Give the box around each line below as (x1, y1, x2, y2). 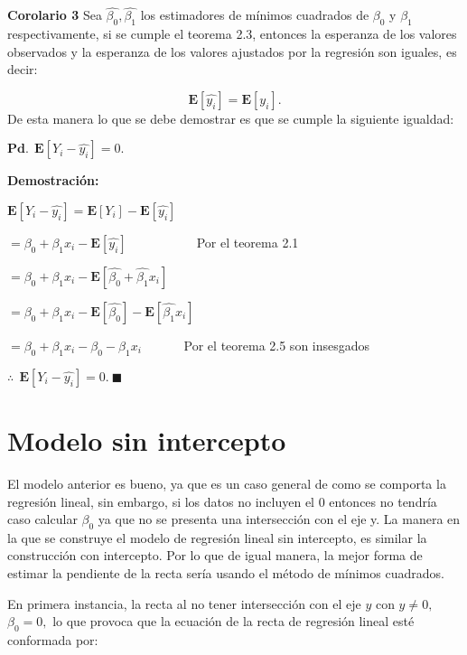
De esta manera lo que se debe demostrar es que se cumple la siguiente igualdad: (7, 108, 454, 127)
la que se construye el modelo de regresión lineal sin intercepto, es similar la (7, 528, 427, 547)
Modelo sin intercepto (7, 421, 286, 458)
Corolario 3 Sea (7, 5, 102, 24)
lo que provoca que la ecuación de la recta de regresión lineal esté (52, 612, 415, 631)
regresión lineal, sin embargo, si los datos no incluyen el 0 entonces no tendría (7, 491, 437, 510)
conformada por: (7, 631, 98, 650)
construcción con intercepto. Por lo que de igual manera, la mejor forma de (7, 546, 423, 565)
